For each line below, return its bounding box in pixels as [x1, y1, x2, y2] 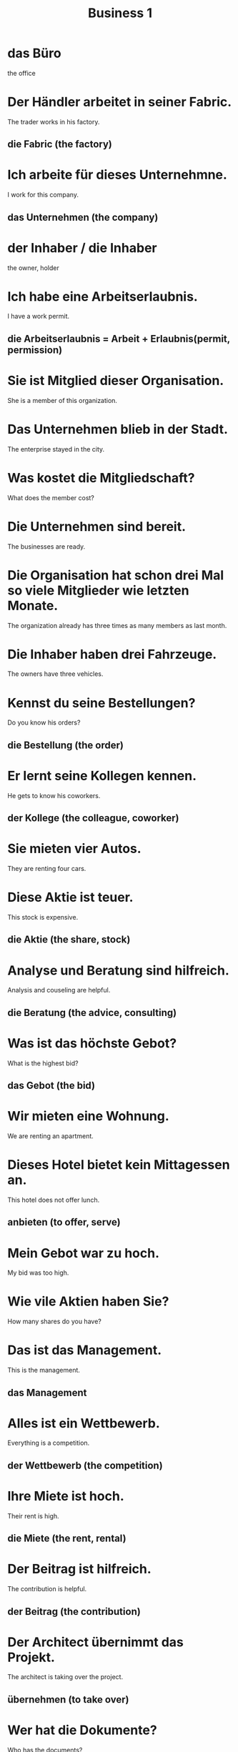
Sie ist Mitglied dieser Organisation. [7, 373, 224, 389]
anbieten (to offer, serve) [7, 1216, 121, 1228]
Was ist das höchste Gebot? [7, 1035, 177, 1051]
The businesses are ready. [7, 542, 86, 551]
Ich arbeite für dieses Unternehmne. [7, 166, 227, 183]
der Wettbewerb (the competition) [7, 1459, 163, 1471]
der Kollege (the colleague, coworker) [7, 812, 179, 825]
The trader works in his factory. [7, 117, 100, 126]
